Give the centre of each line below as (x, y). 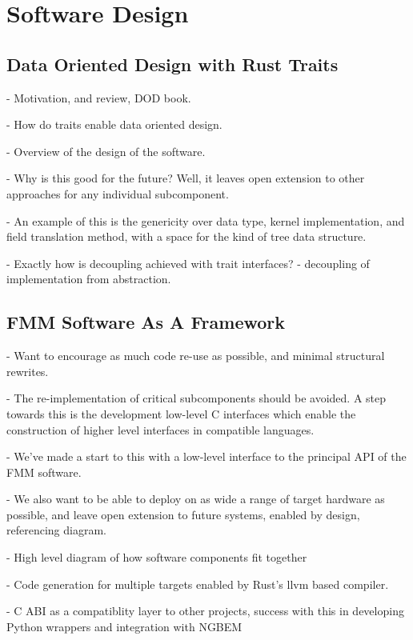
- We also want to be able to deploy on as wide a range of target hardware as (196, 499)
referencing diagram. (56, 530)
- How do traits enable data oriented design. (114, 124)
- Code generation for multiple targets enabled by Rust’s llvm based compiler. (198, 584)
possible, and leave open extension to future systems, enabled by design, (183, 514)
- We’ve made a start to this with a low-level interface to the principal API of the (206, 456)
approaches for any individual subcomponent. (118, 193)
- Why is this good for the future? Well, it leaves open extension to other (186, 178)
